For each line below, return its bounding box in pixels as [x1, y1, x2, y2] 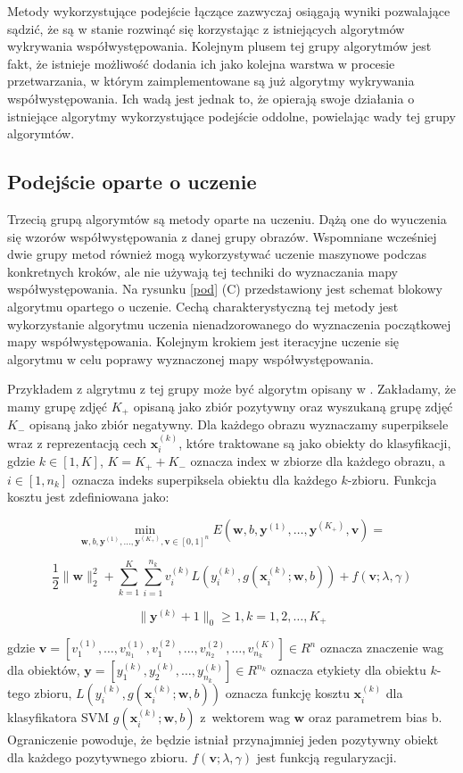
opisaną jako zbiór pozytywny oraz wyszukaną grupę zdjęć [133, 396, 453, 415]
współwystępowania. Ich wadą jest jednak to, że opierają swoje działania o [7, 88, 415, 107]
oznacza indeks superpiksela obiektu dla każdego [71, 470, 337, 488]
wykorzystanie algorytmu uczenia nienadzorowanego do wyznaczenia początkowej [7, 314, 451, 333]
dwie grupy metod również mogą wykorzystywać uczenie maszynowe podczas [7, 245, 427, 263]
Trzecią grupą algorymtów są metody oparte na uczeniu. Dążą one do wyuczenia [7, 209, 447, 228]
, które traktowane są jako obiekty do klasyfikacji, [178, 433, 451, 452]
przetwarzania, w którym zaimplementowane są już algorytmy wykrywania [7, 71, 415, 90]
